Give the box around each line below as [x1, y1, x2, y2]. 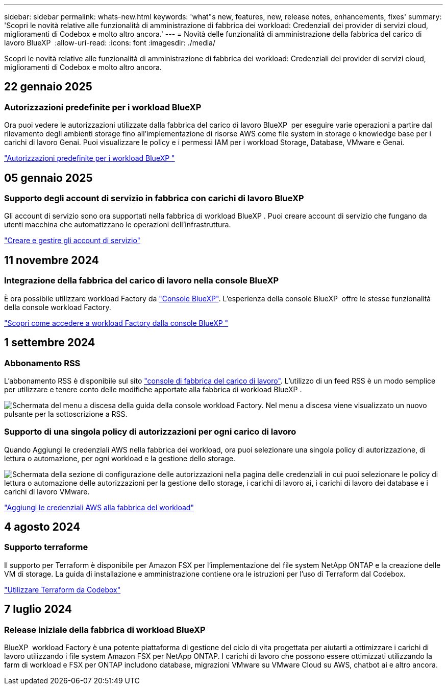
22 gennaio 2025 [4, 80, 92, 93]
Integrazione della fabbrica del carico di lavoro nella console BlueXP [4, 275, 279, 286]
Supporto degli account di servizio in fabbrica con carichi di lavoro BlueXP [4, 193, 304, 204]
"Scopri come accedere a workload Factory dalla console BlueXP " [4, 318, 229, 327]
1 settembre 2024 [4, 336, 95, 349]
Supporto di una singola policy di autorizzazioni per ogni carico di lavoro [4, 426, 296, 437]
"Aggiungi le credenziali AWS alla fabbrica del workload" [4, 503, 194, 512]
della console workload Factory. [4, 302, 111, 312]
